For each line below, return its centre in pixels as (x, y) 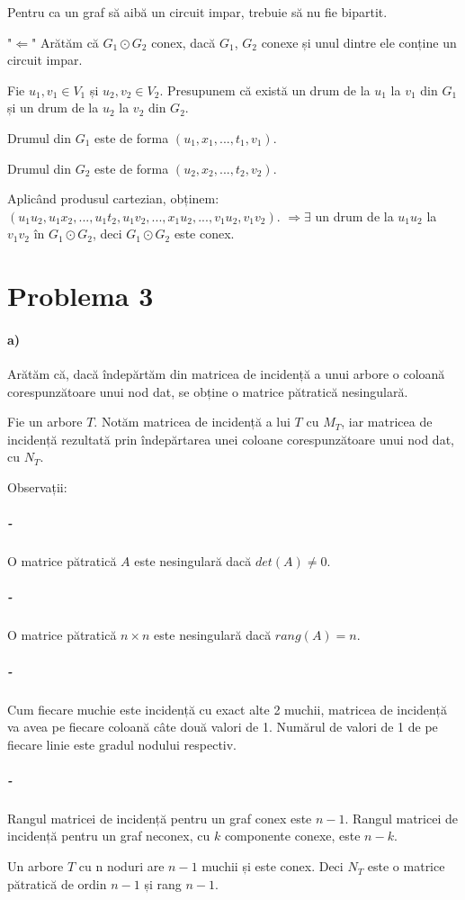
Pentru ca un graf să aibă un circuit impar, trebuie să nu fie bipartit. (197, 12)
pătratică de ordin (57, 883)
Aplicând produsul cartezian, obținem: (113, 198)
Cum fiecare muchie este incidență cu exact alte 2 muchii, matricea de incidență (227, 709)
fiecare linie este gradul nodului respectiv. (122, 744)
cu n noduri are (121, 866)
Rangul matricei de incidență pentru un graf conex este (160, 818)
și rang (163, 883)
